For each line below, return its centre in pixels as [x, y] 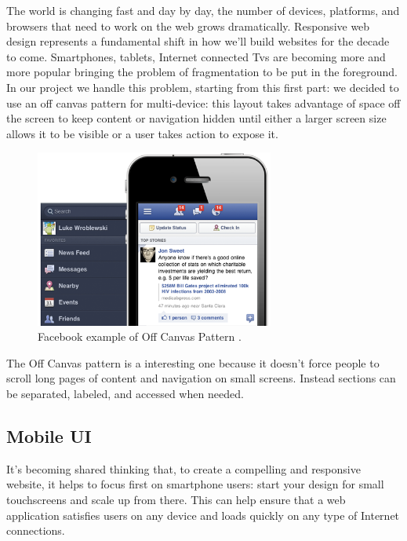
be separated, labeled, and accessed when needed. [125, 393]
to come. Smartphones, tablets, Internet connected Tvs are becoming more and [196, 56]
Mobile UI [49, 435]
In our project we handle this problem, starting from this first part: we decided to [203, 87]
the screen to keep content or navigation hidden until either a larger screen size [196, 118]
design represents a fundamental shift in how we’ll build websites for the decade [198, 41]
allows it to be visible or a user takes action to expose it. [142, 133]
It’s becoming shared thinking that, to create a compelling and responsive [184, 468]
